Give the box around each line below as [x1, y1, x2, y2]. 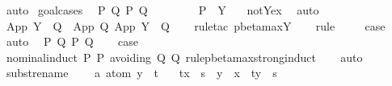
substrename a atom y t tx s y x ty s [6, 64, 277, 81]
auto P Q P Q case [6, 33, 139, 50]
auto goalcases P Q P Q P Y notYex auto [6, 2, 319, 18]
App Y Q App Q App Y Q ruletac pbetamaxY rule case [6, 17, 386, 34]
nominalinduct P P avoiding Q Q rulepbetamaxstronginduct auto [6, 48, 363, 65]
